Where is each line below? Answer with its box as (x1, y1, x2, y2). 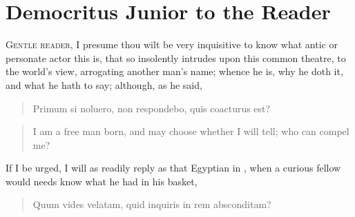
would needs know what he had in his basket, (6, 174, 198, 188)
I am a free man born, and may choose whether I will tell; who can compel (32, 124, 349, 138)
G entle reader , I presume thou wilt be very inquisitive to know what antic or (6, 37, 338, 52)
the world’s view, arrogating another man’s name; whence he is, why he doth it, (6, 64, 343, 79)
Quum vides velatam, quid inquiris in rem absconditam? (32, 197, 271, 211)
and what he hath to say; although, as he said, (6, 77, 202, 92)
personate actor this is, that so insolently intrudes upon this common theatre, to (6, 50, 346, 65)
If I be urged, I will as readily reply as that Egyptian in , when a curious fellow (6, 161, 341, 175)
